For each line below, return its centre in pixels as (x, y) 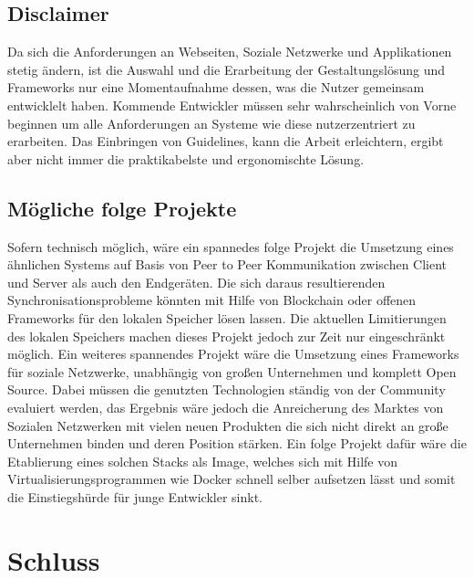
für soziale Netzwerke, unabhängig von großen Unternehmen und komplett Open (232, 371)
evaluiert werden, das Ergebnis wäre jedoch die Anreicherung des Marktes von (226, 407)
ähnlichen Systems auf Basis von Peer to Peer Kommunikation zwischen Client (227, 264)
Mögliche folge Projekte (122, 208)
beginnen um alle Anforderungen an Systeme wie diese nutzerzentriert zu (211, 123)
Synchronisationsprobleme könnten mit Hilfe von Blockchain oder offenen (212, 300)
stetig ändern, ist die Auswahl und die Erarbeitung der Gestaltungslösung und (227, 69)
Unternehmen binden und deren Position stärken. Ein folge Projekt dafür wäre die (237, 443)
